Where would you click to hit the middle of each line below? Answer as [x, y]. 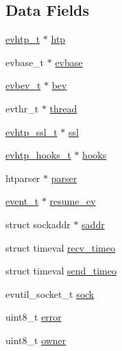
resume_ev [73, 201]
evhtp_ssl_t [32, 131]
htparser [23, 178]
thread [63, 108]
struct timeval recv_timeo [60, 247]
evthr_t [22, 108]
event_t [22, 201]
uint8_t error [34, 317]
